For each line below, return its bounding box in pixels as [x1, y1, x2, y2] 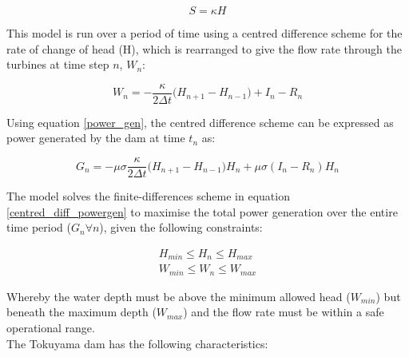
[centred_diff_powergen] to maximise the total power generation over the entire [6, 203, 398, 220]
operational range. [6, 319, 95, 336]
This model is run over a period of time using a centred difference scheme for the [6, 25, 403, 41]
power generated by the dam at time [6, 129, 185, 146]
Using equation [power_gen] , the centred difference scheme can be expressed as [6, 113, 394, 130]
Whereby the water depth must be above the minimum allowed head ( [6, 288, 351, 304]
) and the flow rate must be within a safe [183, 303, 384, 320]
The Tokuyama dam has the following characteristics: [6, 335, 268, 351]
